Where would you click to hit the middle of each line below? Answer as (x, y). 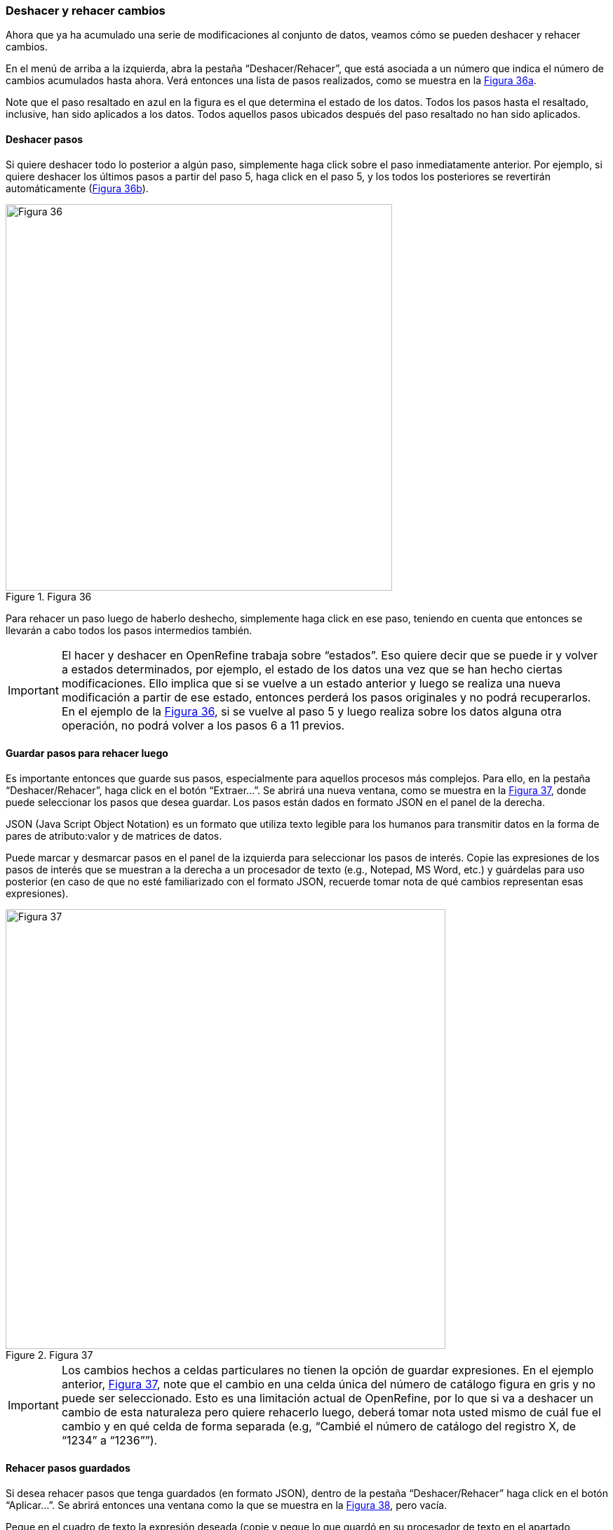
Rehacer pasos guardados (68, 1468)
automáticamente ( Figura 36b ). (77, 188)
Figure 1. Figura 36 (49, 596)
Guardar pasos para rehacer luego (87, 753)
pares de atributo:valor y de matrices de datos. (114, 836)
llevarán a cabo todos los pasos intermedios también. (129, 630)
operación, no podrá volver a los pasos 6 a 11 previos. (203, 725)
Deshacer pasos (45, 139)
